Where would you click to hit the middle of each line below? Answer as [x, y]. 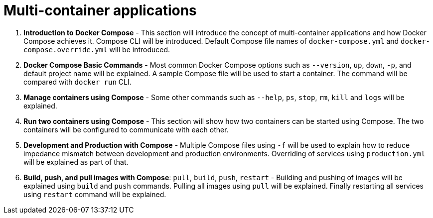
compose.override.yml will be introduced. [97, 49]
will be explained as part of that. [76, 162]
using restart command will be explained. [95, 194]
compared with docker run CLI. [77, 82]
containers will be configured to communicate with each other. [126, 129]
